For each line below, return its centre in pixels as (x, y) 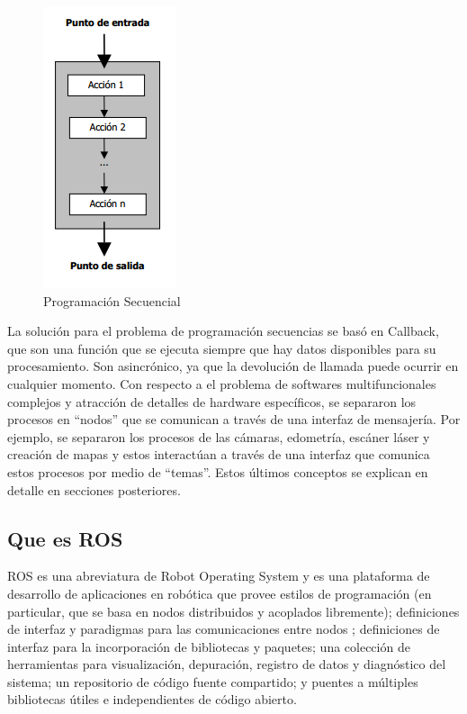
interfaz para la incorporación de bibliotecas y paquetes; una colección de (209, 646)
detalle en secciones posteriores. (94, 489)
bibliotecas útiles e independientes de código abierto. (152, 699)
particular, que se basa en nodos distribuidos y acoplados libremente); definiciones (233, 611)
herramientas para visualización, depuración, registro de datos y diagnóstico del (227, 664)
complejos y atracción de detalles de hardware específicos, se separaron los (212, 401)
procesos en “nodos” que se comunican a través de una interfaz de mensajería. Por (234, 419)
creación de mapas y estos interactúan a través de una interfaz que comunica (219, 454)
